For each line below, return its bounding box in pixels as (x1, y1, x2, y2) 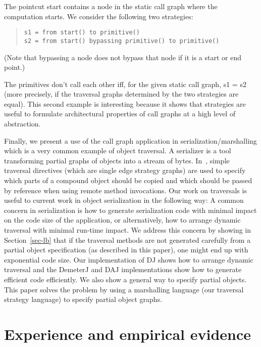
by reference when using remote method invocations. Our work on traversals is (4, 185, 247, 195)
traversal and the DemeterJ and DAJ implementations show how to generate (4, 264, 242, 275)
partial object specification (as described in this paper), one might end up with (4, 244, 248, 255)
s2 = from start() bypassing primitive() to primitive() (24, 37, 220, 45)
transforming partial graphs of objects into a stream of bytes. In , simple (4, 155, 230, 165)
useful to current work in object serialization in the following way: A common (4, 195, 244, 205)
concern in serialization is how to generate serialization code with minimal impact (4, 204, 257, 215)
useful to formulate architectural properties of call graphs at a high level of (4, 108, 236, 119)
